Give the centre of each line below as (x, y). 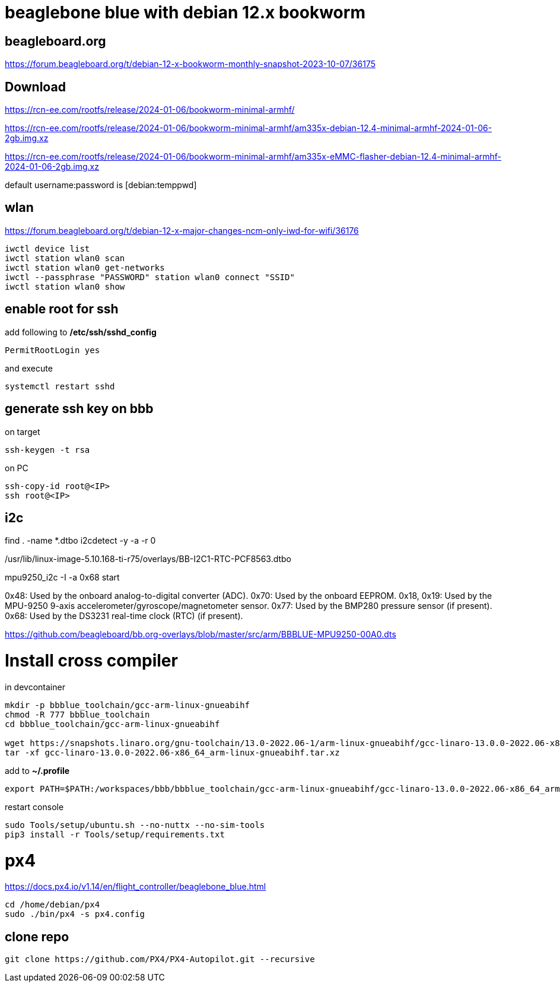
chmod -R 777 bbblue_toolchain (77, 714)
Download (35, 87)
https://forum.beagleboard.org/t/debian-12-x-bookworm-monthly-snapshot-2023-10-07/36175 (190, 64)
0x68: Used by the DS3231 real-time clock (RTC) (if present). (124, 616)
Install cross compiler (91, 661)
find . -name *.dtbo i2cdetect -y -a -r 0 (80, 541)
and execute (29, 368)
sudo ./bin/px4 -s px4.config (75, 914)
